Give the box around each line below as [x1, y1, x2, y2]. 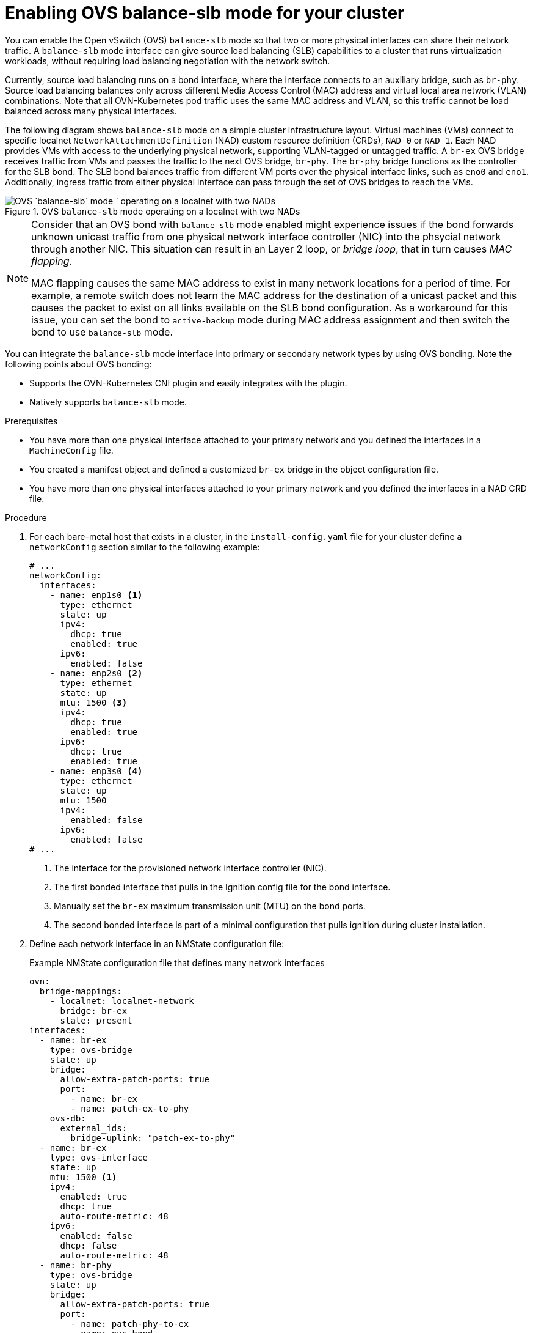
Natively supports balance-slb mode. [29, 396, 187, 407]
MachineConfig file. [29, 445, 114, 456]
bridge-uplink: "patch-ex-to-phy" [70, 1132, 236, 1143]
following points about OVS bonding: [5, 358, 152, 369]
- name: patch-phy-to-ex [70, 1318, 189, 1329]
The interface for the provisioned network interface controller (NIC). [54, 862, 327, 873]
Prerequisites [5, 415, 58, 426]
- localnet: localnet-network [49, 995, 194, 1006]
